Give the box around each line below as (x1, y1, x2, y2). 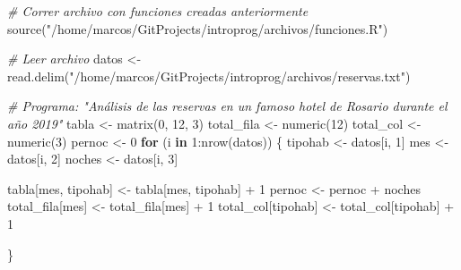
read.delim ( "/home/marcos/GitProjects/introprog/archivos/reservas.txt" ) (7, 66, 411, 85)
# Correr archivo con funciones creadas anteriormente (7, 2, 309, 20)
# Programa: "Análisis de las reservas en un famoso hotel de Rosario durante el (7, 97, 448, 115)
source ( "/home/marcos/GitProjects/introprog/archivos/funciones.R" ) (7, 19, 388, 38)
